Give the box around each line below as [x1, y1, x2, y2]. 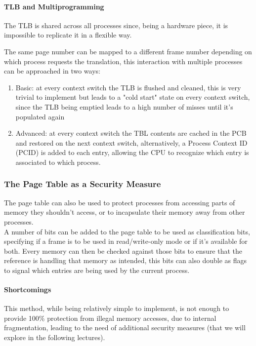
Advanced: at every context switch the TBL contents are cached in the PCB [15, 128, 247, 138]
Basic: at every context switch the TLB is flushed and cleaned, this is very [15, 82, 241, 92]
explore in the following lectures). [4, 332, 105, 343]
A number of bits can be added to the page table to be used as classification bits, [4, 226, 250, 236]
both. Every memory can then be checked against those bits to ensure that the [4, 245, 243, 256]
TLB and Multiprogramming [4, 1, 104, 11]
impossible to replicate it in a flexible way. [4, 30, 132, 40]
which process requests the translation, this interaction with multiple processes [4, 56, 243, 66]
